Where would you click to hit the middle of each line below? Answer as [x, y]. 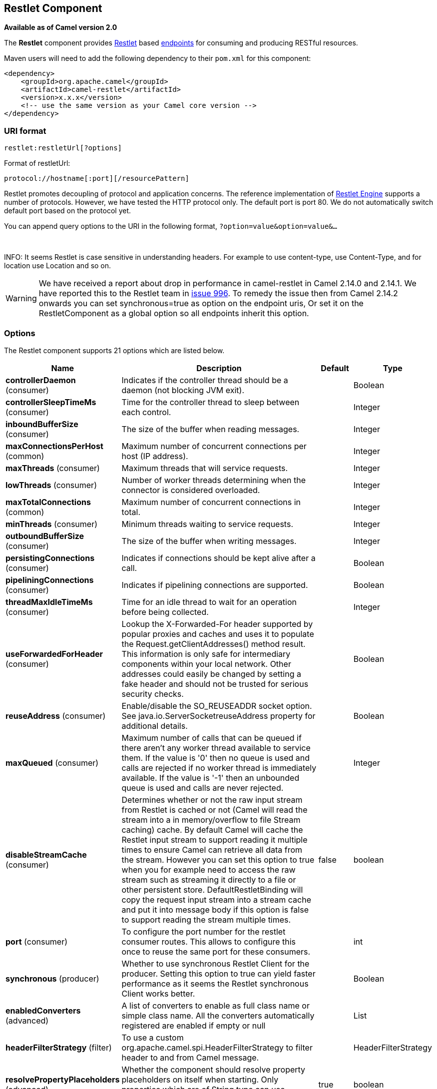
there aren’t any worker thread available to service [216, 748]
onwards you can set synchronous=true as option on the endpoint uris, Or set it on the [201, 303]
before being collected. [165, 612]
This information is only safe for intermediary [206, 654]
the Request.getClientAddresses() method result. [214, 644]
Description [219, 368]
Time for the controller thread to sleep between [211, 402]
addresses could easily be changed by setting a [211, 674]
